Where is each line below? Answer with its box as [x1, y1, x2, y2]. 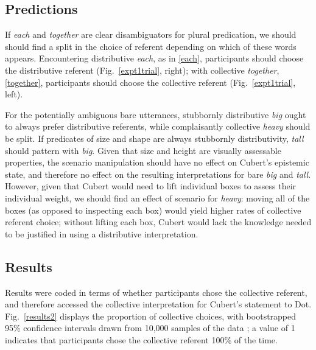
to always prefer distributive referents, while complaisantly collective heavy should [5, 120, 311, 133]
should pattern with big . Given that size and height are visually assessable [5, 144, 281, 156]
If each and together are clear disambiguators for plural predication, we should [5, 28, 297, 41]
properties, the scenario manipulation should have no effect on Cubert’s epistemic [5, 156, 309, 169]
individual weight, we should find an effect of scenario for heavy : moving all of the [5, 191, 310, 204]
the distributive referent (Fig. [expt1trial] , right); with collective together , [5, 63, 279, 76]
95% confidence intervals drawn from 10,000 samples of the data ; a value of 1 [5, 321, 295, 334]
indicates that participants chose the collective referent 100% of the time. [5, 333, 278, 346]
